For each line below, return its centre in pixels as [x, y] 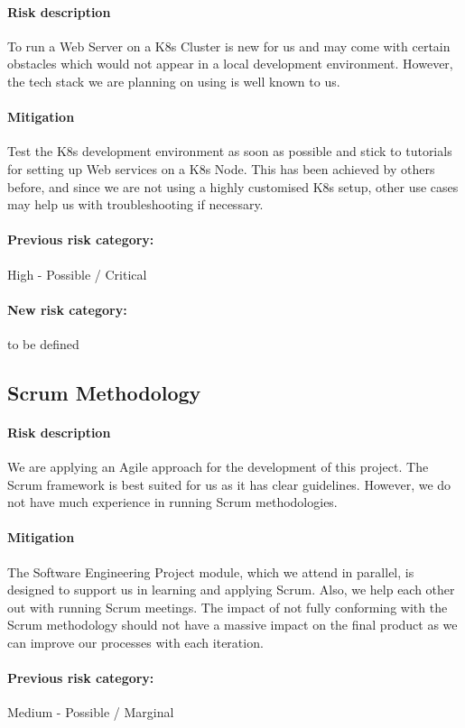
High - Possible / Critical [77, 274]
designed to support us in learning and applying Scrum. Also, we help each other [231, 590]
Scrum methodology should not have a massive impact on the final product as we [232, 625]
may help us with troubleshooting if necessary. [135, 204]
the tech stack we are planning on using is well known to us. [174, 81]
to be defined [43, 343]
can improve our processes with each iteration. [135, 643]
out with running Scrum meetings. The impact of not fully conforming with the [228, 607]
